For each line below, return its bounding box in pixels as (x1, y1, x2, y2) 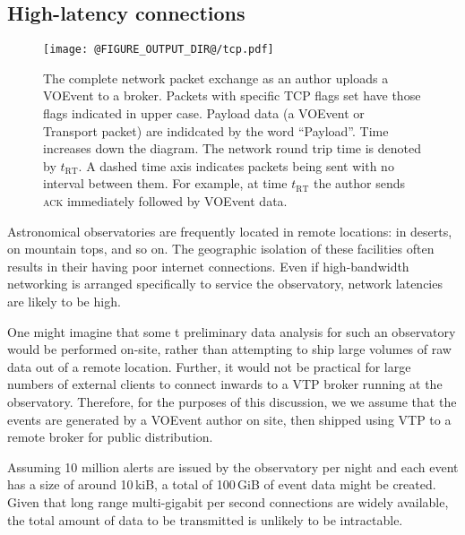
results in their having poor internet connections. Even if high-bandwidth (7, 256, 409, 275)
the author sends (313, 174, 406, 193)
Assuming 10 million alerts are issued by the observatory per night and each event (7, 457, 459, 476)
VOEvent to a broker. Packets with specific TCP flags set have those (43, 86, 421, 105)
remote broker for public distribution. (7, 427, 213, 446)
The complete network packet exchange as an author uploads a (43, 68, 389, 87)
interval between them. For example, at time (43, 174, 288, 193)
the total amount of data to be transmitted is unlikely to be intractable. (7, 510, 403, 529)
